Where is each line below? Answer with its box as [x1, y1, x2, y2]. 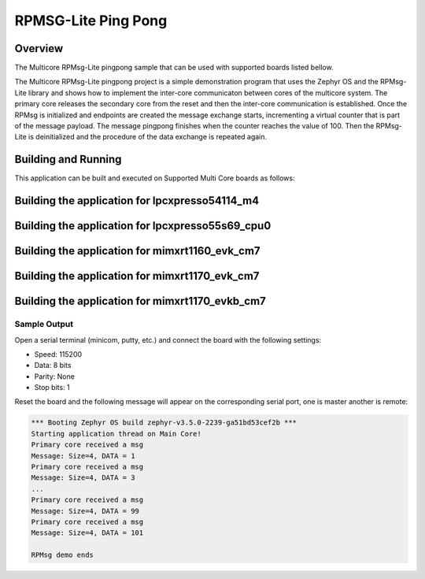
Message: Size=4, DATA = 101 [31, 529, 144, 537]
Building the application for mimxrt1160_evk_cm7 [14, 244, 261, 258]
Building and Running [14, 153, 122, 166]
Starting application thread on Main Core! [31, 429, 202, 438]
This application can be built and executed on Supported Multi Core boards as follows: [14, 173, 295, 183]
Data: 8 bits [34, 361, 72, 370]
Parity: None [34, 371, 75, 381]
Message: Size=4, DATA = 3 [31, 473, 135, 482]
